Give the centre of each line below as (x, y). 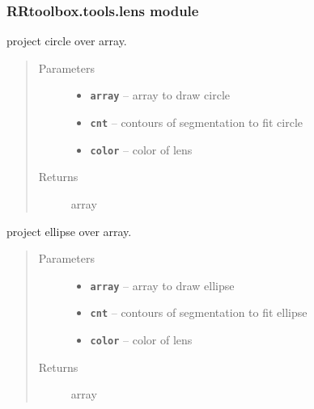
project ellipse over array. (69, 231)
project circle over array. (67, 41)
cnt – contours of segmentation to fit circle (197, 122)
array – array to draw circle (160, 95)
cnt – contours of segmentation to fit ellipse (199, 312)
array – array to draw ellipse (162, 285)
